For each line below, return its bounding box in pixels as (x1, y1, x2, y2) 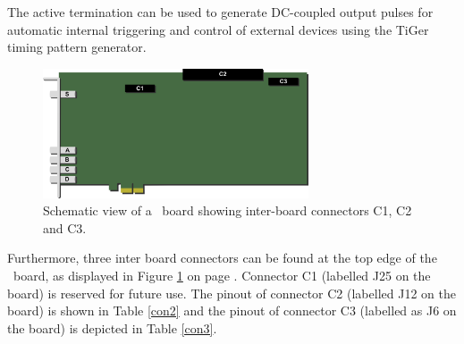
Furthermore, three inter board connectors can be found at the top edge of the (7, 248, 437, 267)
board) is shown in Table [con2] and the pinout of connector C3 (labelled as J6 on (7, 301, 457, 320)
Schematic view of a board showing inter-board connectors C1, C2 (43, 201, 412, 220)
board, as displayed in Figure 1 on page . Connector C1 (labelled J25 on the (13, 266, 431, 285)
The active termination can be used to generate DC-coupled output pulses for (7, 3, 434, 21)
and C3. (43, 218, 87, 237)
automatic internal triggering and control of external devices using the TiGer (7, 20, 429, 38)
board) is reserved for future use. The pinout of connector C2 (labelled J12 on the (7, 283, 456, 302)
